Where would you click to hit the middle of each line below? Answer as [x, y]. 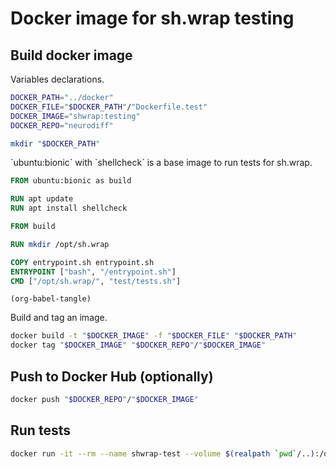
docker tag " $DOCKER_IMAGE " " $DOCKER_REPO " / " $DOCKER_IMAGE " [138, 345]
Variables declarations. [57, 79]
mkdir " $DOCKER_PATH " [55, 143]
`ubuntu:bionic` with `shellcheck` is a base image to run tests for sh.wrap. [161, 163]
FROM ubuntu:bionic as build [71, 181]
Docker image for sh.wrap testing [152, 18]
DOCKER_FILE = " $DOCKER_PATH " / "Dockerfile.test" [109, 107]
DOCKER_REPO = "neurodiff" [62, 125]
